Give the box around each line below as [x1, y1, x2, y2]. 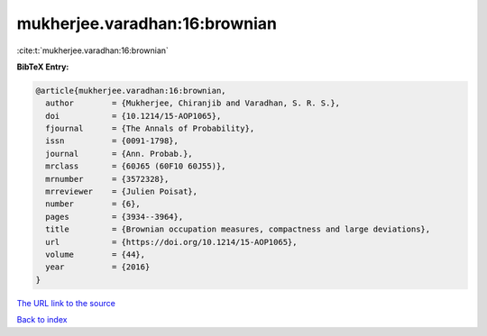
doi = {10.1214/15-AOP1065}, [45, 111, 222, 121]
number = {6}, [45, 199, 142, 209]
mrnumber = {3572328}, [45, 174, 170, 184]
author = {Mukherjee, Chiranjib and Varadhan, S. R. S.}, [45, 98, 341, 108]
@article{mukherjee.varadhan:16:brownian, [35, 86, 226, 95]
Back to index [16, 314, 68, 325]
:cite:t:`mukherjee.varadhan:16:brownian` [16, 45, 169, 56]
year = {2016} [45, 262, 151, 272]
